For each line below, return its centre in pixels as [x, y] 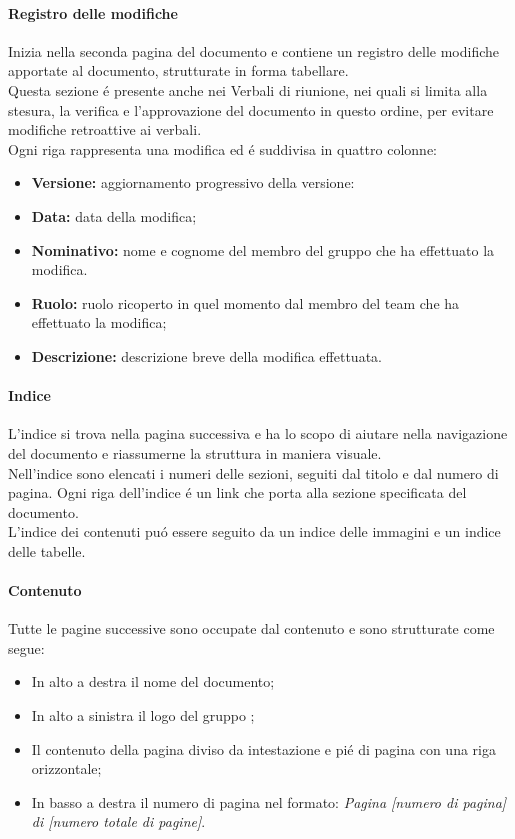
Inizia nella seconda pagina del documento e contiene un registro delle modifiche [253, 50]
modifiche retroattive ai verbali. [105, 129]
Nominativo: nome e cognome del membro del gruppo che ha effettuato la [263, 249]
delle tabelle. [47, 550]
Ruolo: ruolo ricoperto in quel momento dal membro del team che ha [245, 302]
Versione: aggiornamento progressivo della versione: [193, 182]
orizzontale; [66, 768]
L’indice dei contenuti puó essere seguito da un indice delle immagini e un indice [254, 531]
